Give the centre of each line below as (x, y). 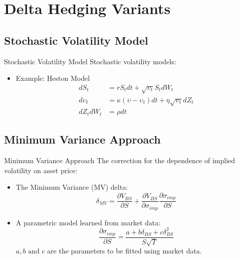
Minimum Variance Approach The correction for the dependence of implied (120, 160)
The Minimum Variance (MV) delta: (72, 187)
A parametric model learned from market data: (88, 222)
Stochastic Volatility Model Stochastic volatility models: (90, 61)
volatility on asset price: (41, 170)
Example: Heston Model (53, 78)
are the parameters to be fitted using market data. (125, 251)
